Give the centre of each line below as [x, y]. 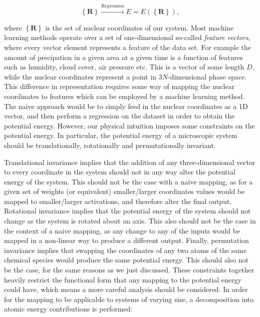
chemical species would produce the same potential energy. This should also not [126, 260]
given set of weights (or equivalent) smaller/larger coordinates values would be [124, 191]
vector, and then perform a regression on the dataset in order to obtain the [119, 116]
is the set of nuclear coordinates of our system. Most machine [140, 27]
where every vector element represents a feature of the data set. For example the [127, 47]
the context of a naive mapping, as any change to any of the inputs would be [122, 230]
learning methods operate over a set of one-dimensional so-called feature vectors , [127, 37]
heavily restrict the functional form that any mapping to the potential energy [123, 279]
